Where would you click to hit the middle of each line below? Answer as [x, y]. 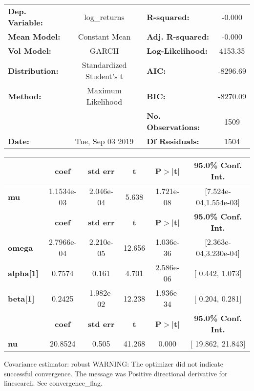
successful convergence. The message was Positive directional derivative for [116, 373]
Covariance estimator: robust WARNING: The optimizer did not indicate [114, 364]
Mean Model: [34, 36]
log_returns [104, 17]
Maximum [104, 90]
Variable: [25, 22]
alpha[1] [23, 273]
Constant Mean [104, 36]
